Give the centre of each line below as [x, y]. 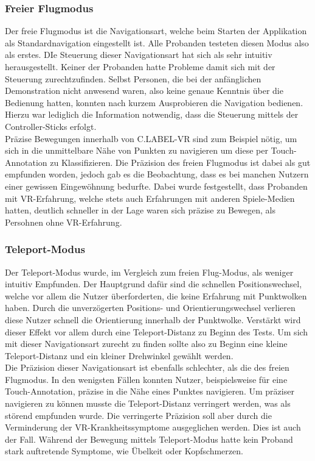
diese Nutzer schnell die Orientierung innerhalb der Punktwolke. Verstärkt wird [153, 319]
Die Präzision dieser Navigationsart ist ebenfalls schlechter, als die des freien [147, 367]
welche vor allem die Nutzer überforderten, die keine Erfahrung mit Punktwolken [156, 295]
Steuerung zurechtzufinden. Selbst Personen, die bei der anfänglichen [133, 78]
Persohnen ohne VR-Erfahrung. [64, 222]
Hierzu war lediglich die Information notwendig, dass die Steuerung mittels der [152, 114]
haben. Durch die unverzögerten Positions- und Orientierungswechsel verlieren [150, 308]
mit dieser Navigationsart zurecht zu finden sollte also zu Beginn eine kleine [146, 344]
